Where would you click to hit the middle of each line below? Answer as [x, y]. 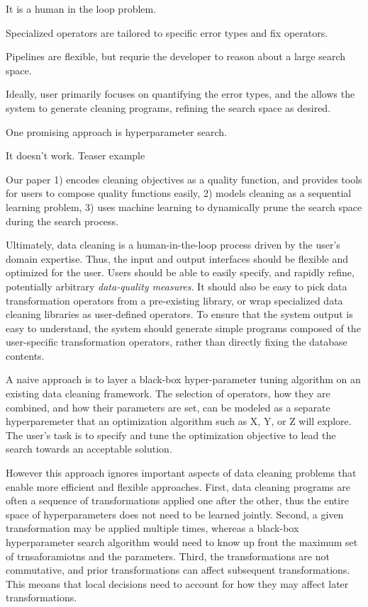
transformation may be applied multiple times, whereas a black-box [152, 528]
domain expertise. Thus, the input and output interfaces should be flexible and [177, 258]
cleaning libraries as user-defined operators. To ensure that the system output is [179, 314]
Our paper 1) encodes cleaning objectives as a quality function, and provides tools [184, 179]
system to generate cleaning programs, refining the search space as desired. [168, 107]
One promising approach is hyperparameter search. [116, 131]
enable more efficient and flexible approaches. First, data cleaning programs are [178, 486]
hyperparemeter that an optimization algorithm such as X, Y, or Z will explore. [179, 421]
